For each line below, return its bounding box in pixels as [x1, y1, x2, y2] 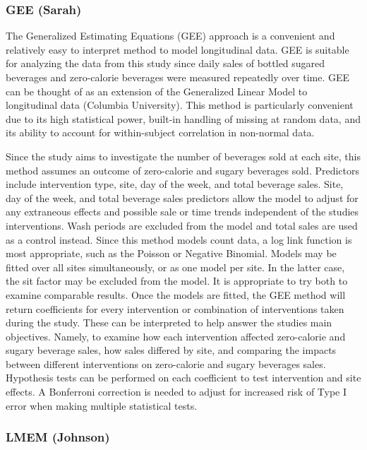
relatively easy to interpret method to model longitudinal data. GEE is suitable [6, 42, 349, 57]
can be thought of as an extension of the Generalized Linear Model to [6, 83, 308, 98]
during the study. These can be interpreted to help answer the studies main [6, 315, 332, 330]
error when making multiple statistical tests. [6, 398, 198, 413]
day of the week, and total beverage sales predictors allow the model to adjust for [6, 190, 359, 205]
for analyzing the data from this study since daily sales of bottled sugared [6, 56, 325, 71]
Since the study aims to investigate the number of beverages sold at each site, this [6, 148, 361, 163]
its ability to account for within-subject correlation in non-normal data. [6, 125, 315, 140]
